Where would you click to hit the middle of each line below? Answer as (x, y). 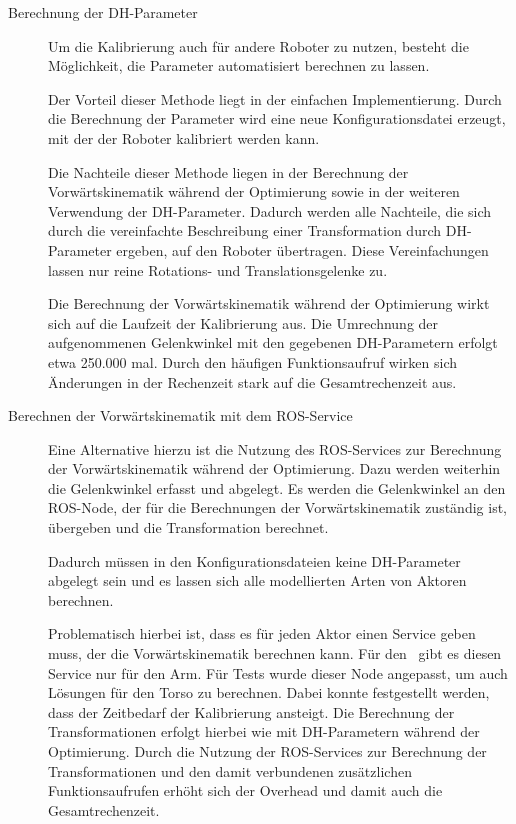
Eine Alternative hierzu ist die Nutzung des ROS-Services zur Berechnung (275, 448)
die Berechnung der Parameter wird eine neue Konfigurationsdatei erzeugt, (277, 118)
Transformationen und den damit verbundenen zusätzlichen (230, 770)
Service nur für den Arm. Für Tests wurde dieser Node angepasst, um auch (278, 672)
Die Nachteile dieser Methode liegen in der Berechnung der (228, 171)
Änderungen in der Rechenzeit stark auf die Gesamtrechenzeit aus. (252, 381)
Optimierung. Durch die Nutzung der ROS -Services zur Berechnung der (267, 751)
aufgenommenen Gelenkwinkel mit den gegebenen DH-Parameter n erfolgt (273, 342)
